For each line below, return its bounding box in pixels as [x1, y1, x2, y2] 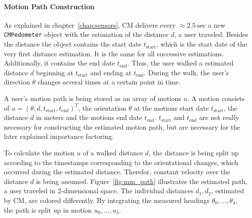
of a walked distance [83, 147, 143, 157]
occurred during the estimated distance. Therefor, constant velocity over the [4, 167, 230, 177]
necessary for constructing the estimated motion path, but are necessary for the [4, 121, 240, 132]
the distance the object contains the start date [4, 39, 142, 49]
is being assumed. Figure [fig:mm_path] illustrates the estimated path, [36, 176, 248, 186]
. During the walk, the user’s [144, 67, 229, 77]
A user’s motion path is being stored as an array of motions [4, 93, 181, 103]
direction [4, 77, 30, 87]
